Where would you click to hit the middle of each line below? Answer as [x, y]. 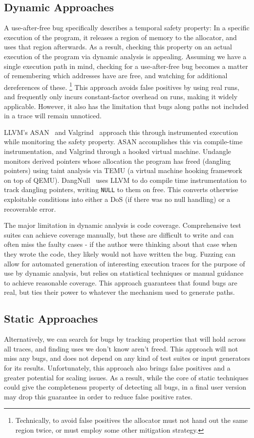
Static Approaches [51, 318]
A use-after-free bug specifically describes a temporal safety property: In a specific [127, 28]
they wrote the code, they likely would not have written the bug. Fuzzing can [120, 253]
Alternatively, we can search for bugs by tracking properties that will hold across [125, 339]
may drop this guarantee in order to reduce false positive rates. [98, 396]
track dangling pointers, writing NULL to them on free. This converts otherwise [121, 189]
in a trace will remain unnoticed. [53, 116]
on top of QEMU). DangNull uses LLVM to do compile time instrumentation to [125, 180]
